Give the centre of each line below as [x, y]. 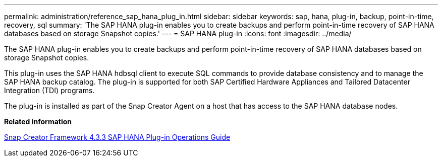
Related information [38, 122]
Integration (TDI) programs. [49, 90]
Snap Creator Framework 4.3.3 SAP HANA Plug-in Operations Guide [117, 137]
